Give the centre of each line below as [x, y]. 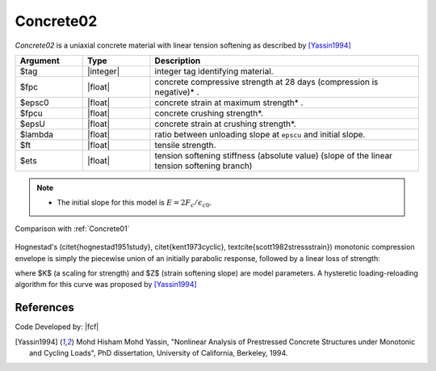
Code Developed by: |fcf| [57, 327]
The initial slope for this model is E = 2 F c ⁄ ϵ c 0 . [134, 204]
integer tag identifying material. [214, 71]
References [44, 308]
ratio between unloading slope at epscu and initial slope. [260, 134]
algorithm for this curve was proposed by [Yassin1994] [106, 285]
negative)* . [177, 91]
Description [178, 61]
